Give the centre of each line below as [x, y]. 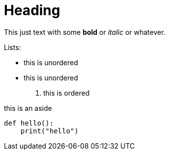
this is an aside [28, 108]
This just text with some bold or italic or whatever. [85, 32]
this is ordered [67, 93]
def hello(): [29, 123]
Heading [32, 10]
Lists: [13, 47]
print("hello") [49, 131]
